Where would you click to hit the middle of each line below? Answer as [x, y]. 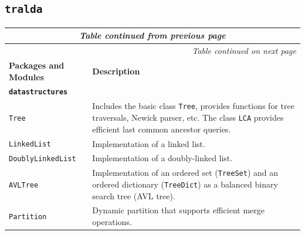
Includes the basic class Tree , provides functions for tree [193, 106]
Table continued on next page [244, 51]
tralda [24, 9]
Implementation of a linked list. [149, 143]
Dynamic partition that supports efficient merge [179, 210]
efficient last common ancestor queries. [162, 129]
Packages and [37, 65]
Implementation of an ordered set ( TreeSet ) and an [185, 173]
